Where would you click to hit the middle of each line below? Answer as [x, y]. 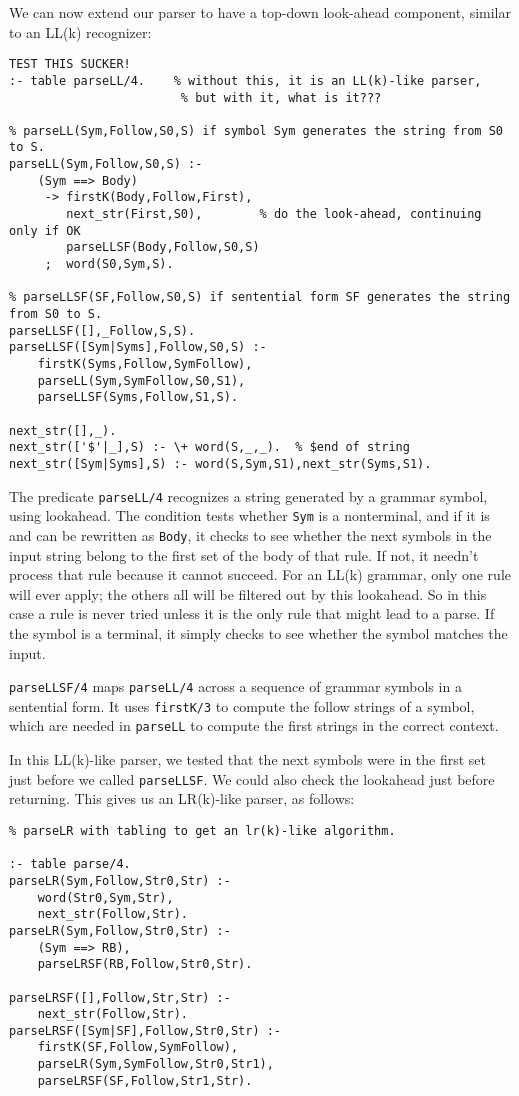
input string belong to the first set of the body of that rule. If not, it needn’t [244, 554]
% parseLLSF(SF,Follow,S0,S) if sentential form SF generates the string [260, 297]
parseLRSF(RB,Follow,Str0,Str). [145, 964]
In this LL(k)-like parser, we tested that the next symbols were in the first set [248, 759]
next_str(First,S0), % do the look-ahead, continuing [274, 214]
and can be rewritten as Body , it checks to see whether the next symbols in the [250, 534]
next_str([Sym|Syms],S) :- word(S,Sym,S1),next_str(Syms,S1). [220, 463]
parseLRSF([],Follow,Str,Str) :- [120, 997]
